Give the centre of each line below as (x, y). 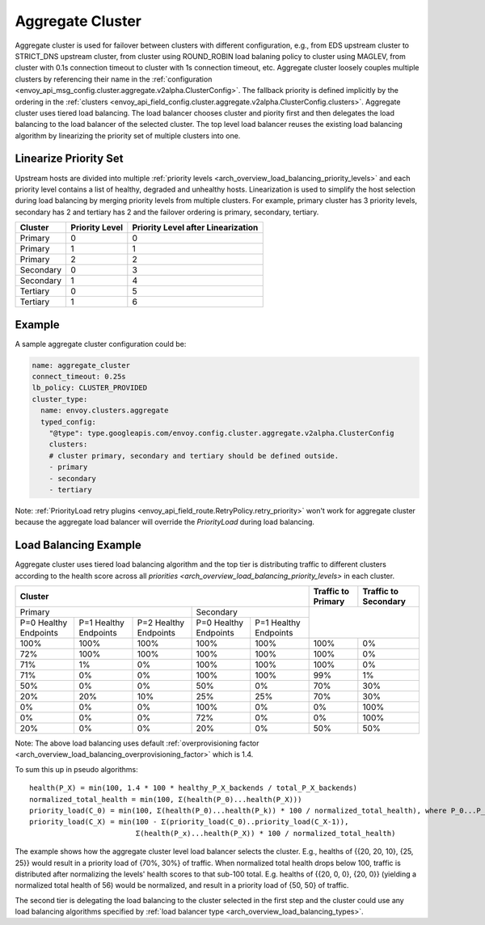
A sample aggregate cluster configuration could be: (101, 344)
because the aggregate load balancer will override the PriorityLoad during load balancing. (165, 522)
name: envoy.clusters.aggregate (105, 411)
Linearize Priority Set (69, 159)
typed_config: (69, 422)
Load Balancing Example (78, 545)
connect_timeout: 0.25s (79, 377)
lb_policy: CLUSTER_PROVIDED (90, 388)
